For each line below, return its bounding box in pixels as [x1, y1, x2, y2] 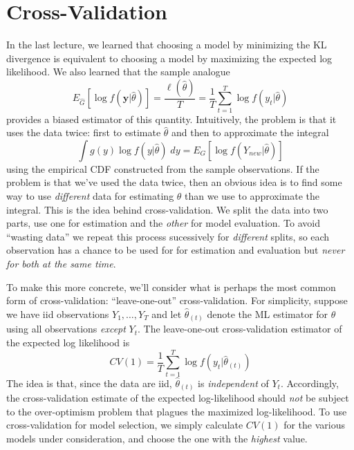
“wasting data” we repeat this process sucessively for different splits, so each [6, 229, 330, 243]
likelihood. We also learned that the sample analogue [6, 64, 230, 79]
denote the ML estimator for [207, 306, 328, 321]
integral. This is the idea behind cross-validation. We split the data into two [6, 202, 328, 216]
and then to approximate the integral [171, 125, 329, 140]
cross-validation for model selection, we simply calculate [6, 418, 243, 432]
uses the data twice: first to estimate [6, 125, 161, 140]
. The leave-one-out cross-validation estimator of [138, 321, 342, 336]
